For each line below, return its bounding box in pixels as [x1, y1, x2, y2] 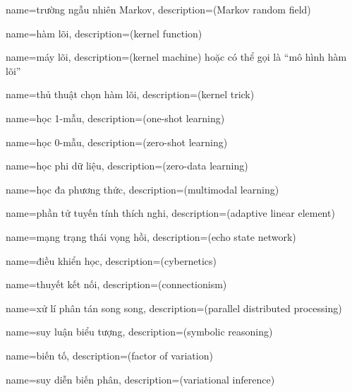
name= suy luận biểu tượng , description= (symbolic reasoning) [6, 324, 273, 339]
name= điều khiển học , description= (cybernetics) [6, 253, 217, 268]
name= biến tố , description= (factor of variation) [6, 348, 213, 362]
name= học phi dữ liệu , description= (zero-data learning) [6, 158, 248, 173]
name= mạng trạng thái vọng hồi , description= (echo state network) [6, 229, 296, 244]
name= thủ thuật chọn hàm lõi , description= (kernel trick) [6, 87, 255, 102]
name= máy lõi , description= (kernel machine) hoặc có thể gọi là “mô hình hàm [6, 49, 347, 64]
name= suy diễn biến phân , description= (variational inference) [6, 372, 275, 386]
